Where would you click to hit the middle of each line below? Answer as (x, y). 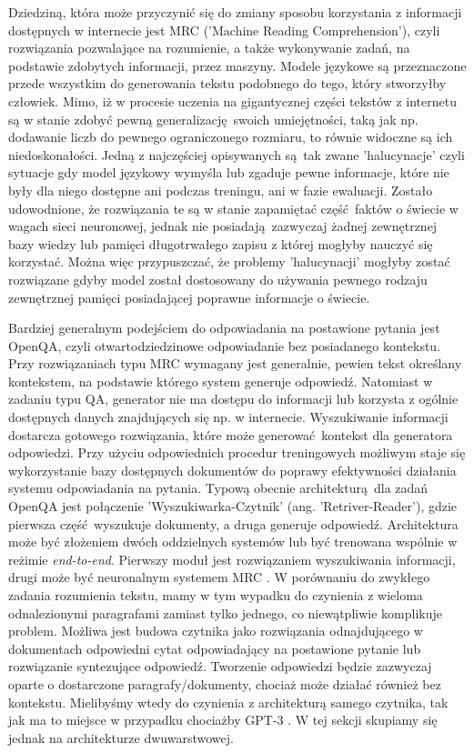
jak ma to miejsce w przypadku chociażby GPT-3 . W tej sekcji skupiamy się (223, 720)
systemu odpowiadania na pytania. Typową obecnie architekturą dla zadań (218, 488)
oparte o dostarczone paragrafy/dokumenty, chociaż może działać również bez (225, 683)
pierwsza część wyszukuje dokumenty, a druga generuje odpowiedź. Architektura (233, 523)
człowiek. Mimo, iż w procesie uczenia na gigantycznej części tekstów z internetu (232, 100)
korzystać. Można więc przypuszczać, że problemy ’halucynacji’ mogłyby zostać (229, 261)
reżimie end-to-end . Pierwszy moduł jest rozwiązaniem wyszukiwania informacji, (232, 559)
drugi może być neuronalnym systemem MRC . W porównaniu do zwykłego (219, 577)
